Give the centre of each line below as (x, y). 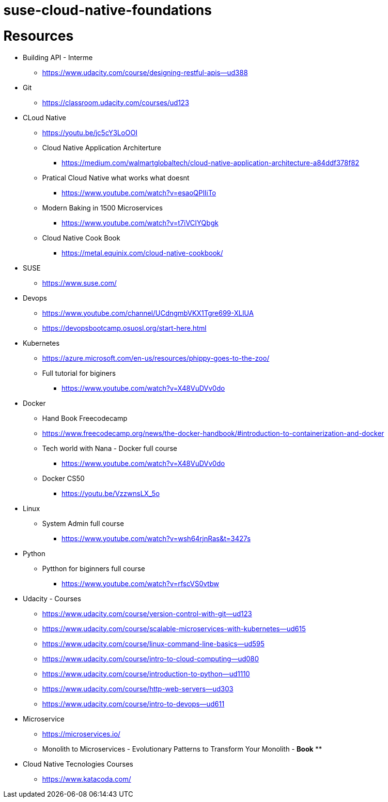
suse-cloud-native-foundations (108, 10)
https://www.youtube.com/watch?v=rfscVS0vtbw (140, 583)
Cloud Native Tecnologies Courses (78, 764)
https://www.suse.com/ (79, 283)
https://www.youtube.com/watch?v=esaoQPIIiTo (139, 192)
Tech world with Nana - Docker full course (110, 448)
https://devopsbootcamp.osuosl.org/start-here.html (124, 328)
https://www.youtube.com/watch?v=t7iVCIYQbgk (140, 223)
